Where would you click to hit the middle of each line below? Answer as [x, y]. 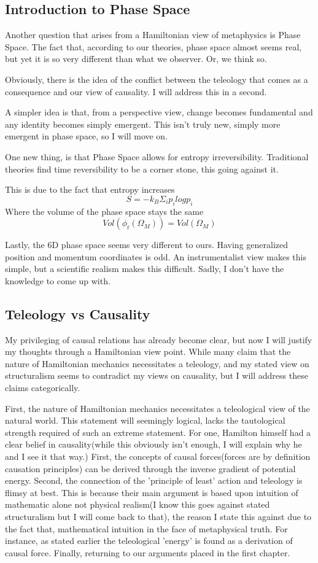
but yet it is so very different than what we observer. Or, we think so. [136, 59]
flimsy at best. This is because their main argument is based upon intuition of [152, 492]
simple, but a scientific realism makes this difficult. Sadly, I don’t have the [145, 269]
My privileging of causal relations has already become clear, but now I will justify [159, 339]
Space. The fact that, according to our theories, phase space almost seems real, [153, 46]
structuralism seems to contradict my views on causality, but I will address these [157, 375]
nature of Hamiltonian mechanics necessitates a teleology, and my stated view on [157, 363]
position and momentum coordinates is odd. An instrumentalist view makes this [156, 256]
